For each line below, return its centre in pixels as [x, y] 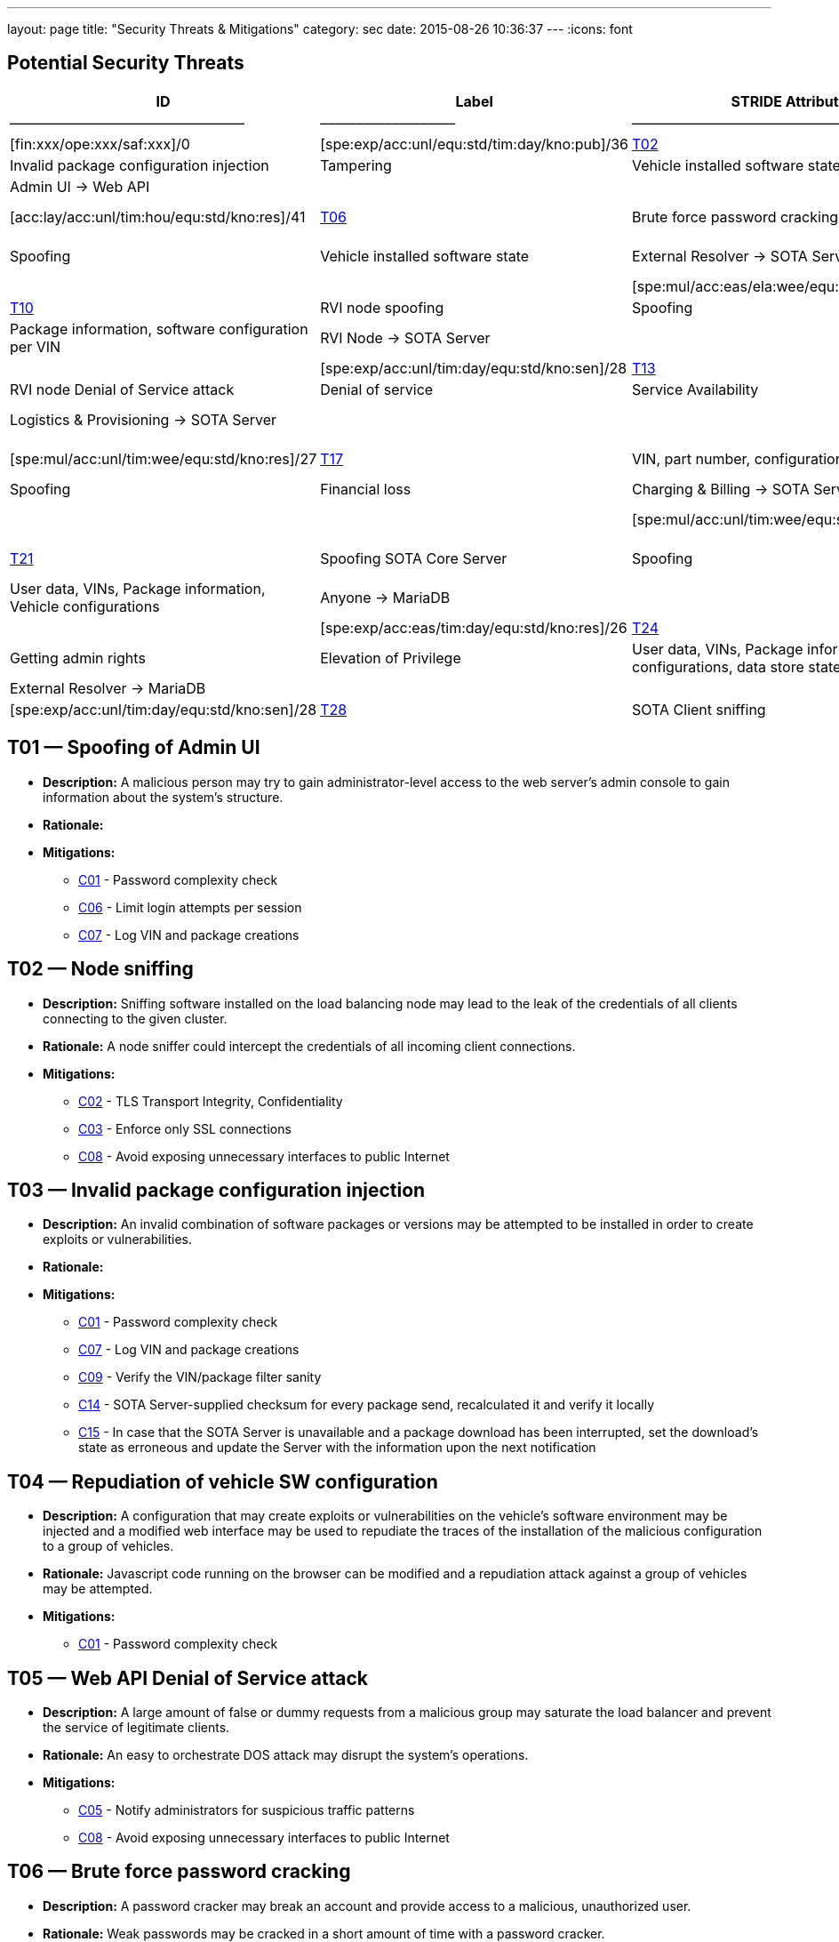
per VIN [36, 346]
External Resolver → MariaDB [108, 688]
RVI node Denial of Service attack [122, 389]
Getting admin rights [78, 658]
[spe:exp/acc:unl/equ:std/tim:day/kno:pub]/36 [475, 144]
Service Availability [695, 389]
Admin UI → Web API [80, 186]
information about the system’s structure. [163, 797]
